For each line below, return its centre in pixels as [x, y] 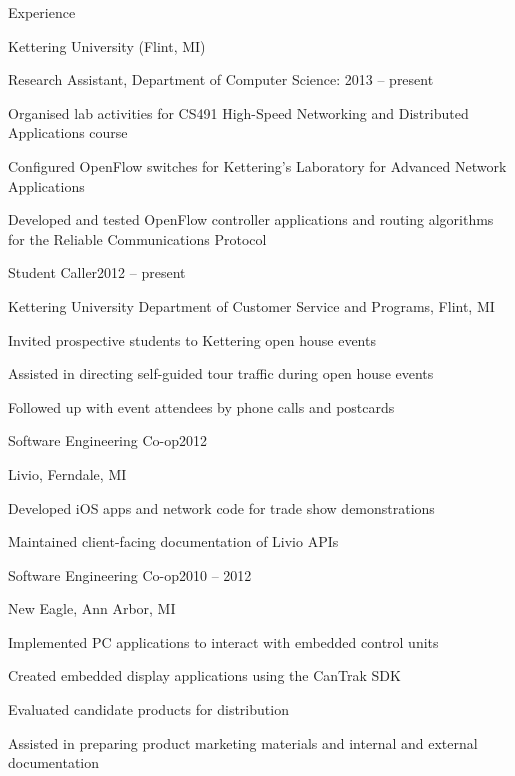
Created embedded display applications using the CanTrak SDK [204, 675]
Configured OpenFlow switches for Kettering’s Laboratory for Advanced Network [257, 165]
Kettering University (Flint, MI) [107, 45]
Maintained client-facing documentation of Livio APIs [173, 541]
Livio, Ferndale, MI [67, 473]
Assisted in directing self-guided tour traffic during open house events [221, 373]
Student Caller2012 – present [97, 272]
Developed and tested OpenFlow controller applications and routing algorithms [251, 219]
